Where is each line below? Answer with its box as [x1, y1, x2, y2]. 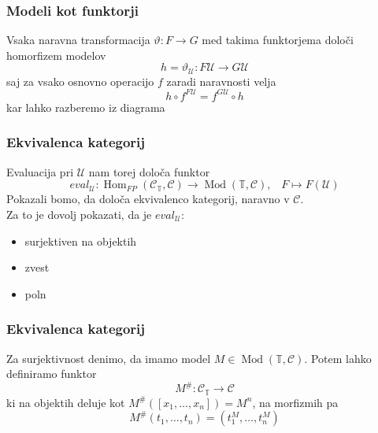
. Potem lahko [304, 350, 372, 366]
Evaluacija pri [6, 163, 74, 179]
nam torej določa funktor [88, 163, 210, 179]
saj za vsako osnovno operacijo [6, 72, 154, 89]
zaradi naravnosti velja [166, 72, 276, 89]
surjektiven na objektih [24, 232, 137, 249]
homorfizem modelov [6, 46, 106, 63]
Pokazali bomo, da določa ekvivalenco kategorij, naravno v [6, 191, 290, 207]
